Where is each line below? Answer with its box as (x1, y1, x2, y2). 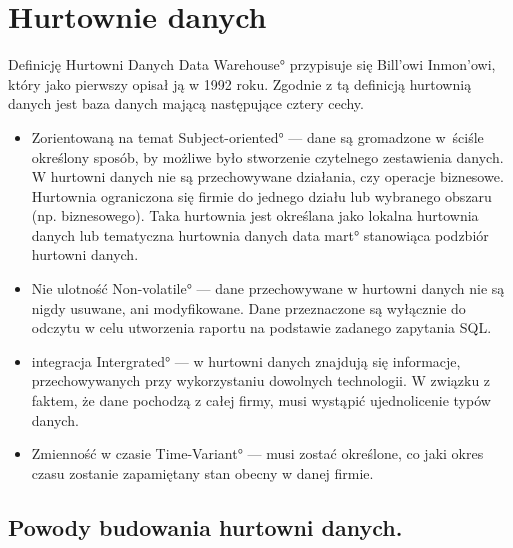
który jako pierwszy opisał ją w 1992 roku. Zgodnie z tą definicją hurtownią (8, 73, 472, 94)
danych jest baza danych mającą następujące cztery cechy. (8, 93, 364, 114)
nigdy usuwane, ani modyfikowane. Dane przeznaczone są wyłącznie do (31, 297, 466, 318)
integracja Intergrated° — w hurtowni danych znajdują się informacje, (31, 350, 461, 371)
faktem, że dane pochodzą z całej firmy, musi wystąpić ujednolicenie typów (31, 390, 491, 411)
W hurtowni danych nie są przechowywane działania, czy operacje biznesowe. (31, 166, 504, 187)
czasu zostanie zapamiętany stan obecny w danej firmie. (31, 462, 374, 483)
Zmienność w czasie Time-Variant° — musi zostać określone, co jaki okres (31, 443, 484, 464)
